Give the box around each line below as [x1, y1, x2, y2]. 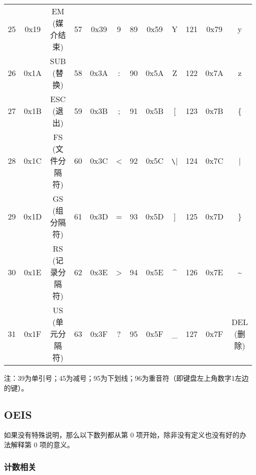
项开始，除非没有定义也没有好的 [136, 430, 240, 440]
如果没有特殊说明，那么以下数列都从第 [4, 430, 128, 440]
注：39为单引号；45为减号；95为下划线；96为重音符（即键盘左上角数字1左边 [4, 373, 249, 383]
